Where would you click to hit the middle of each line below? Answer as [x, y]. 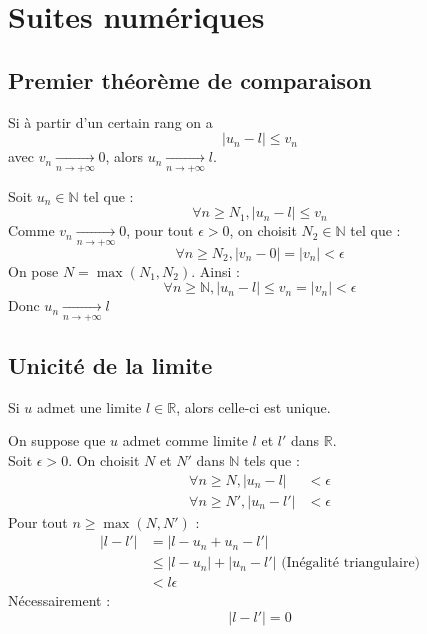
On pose [33, 270]
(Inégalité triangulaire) [351, 563]
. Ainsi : [215, 270]
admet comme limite [185, 440]
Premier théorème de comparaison [190, 79]
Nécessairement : [59, 600]
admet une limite [89, 406]
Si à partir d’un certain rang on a [110, 121]
